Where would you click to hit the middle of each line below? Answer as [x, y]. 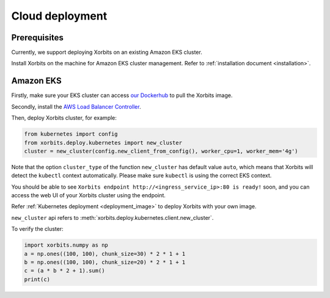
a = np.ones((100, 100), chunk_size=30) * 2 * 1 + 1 [105, 254]
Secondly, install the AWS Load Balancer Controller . [76, 106]
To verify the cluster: [37, 229]
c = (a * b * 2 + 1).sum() [64, 271]
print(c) [37, 279]
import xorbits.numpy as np [66, 245]
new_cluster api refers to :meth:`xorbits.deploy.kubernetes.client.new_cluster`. [112, 217]
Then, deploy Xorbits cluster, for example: [64, 118]
